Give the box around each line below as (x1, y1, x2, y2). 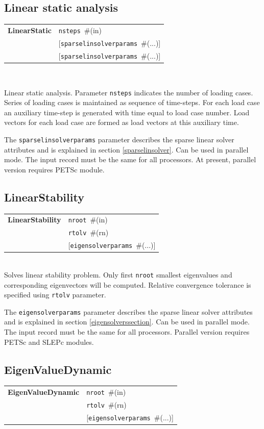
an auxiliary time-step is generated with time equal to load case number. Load (4, 107, 250, 117)
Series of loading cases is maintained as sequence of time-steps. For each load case (4, 97, 260, 108)
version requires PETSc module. (4, 164, 105, 174)
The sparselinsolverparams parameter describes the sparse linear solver (4, 134, 234, 144)
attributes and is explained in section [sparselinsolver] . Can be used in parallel (4, 144, 249, 155)
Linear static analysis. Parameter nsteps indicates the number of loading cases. (4, 87, 253, 97)
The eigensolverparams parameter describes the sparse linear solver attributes (4, 306, 253, 317)
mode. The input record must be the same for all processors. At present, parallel (4, 154, 256, 165)
